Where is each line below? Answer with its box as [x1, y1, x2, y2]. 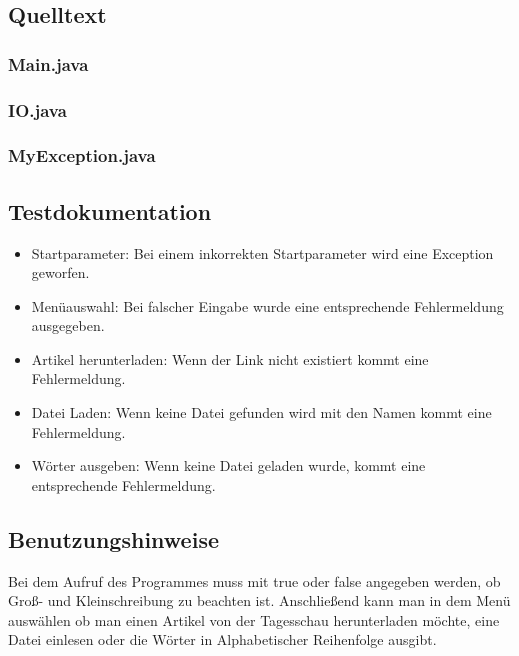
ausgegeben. [31, 315, 105, 336]
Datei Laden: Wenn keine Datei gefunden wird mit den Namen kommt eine [31, 402, 492, 423]
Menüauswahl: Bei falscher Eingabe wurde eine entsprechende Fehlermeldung [31, 295, 504, 316]
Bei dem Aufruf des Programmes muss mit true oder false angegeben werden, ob [8, 570, 501, 591]
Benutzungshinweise [8, 523, 219, 554]
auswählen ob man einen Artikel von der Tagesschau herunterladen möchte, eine [8, 609, 500, 630]
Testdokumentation [8, 195, 212, 226]
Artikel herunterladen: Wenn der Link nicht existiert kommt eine [31, 348, 429, 369]
